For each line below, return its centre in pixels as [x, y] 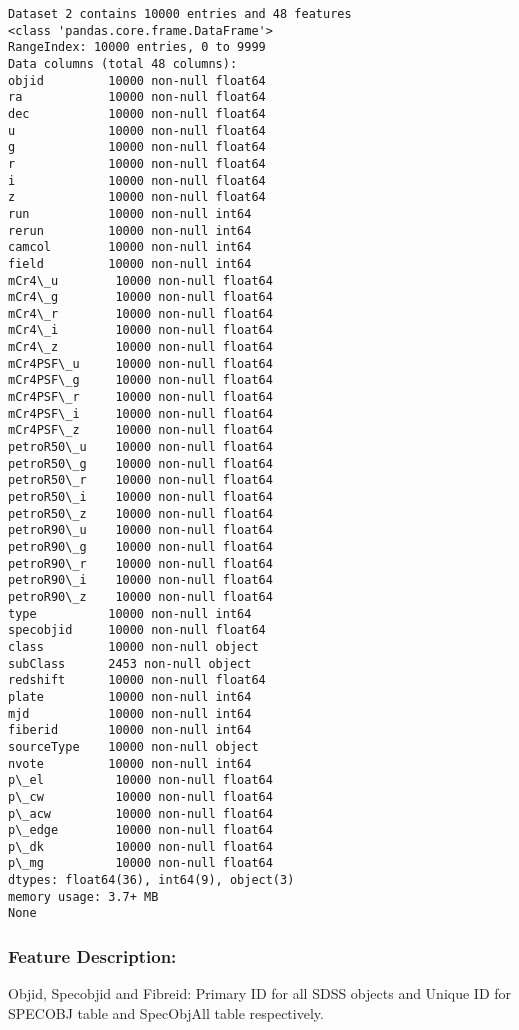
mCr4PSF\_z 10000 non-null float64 [140, 430]
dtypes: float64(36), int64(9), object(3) [151, 880]
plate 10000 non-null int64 [130, 696]
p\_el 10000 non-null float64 [140, 780]
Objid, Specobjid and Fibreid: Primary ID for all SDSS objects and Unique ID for [260, 993]
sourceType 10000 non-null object [133, 746]
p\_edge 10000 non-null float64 [140, 830]
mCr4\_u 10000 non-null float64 [140, 280]
